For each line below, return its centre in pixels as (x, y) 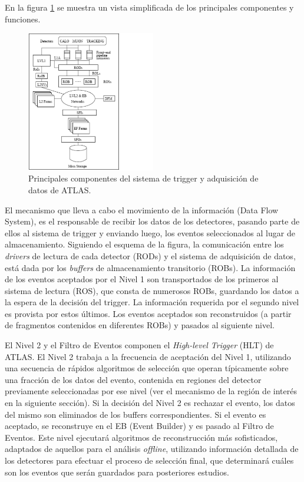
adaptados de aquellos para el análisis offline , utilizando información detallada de (152, 449)
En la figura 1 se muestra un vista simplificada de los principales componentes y (149, 7)
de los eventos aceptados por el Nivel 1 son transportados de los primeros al (142, 279)
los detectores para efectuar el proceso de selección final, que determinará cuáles (149, 460)
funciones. (23, 19)
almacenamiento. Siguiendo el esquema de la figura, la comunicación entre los (144, 244)
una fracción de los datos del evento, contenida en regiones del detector (133, 379)
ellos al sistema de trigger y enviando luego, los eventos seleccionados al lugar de (150, 232)
